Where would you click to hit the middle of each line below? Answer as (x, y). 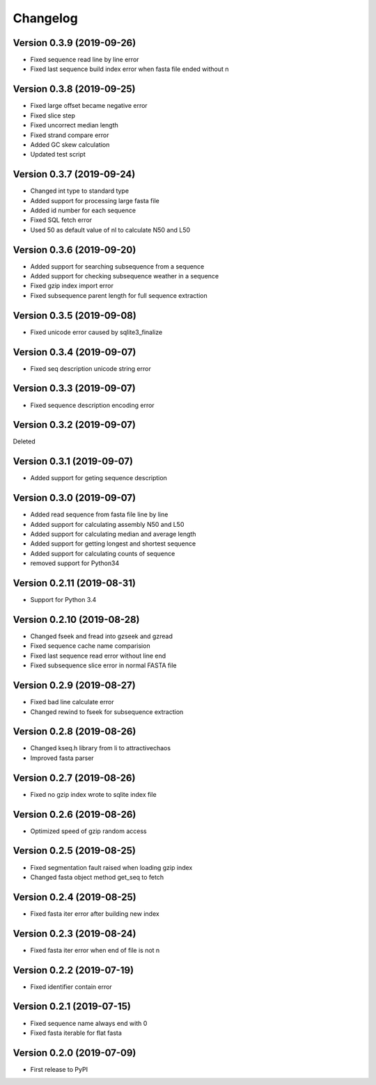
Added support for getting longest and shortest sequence (113, 544)
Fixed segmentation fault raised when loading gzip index (111, 867)
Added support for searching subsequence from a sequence (117, 266)
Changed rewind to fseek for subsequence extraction (107, 712)
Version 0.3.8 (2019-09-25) (74, 89)
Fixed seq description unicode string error (91, 368)
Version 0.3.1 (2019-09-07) (73, 462)
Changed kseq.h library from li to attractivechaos (100, 748)
